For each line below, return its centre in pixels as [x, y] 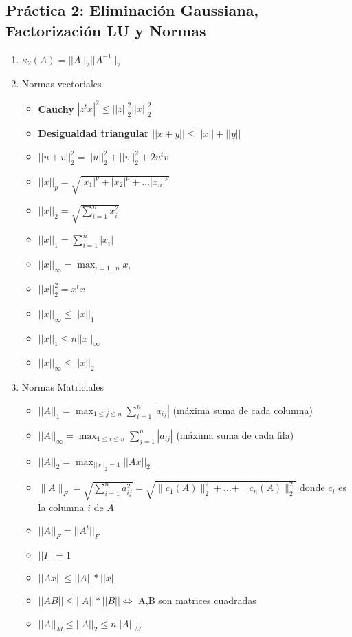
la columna [61, 507]
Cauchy [56, 108]
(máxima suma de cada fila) [235, 434]
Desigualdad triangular [93, 133]
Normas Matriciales [63, 387]
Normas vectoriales [62, 84]
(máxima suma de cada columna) [243, 410]
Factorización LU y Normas [106, 30]
